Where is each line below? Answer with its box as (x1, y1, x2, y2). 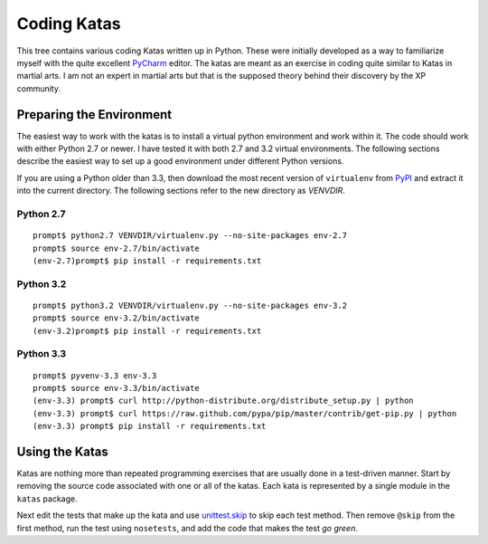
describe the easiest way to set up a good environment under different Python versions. (16, 156, 344, 167)
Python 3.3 (16, 348, 67, 360)
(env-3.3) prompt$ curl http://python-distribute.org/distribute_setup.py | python (33, 396, 415, 406)
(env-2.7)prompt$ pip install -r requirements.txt (33, 255, 262, 266)
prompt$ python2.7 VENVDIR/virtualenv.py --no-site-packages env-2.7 (33, 231, 348, 241)
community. (16, 82, 61, 94)
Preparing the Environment (16, 107, 172, 122)
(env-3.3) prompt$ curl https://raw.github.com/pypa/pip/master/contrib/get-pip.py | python (33, 408, 457, 418)
